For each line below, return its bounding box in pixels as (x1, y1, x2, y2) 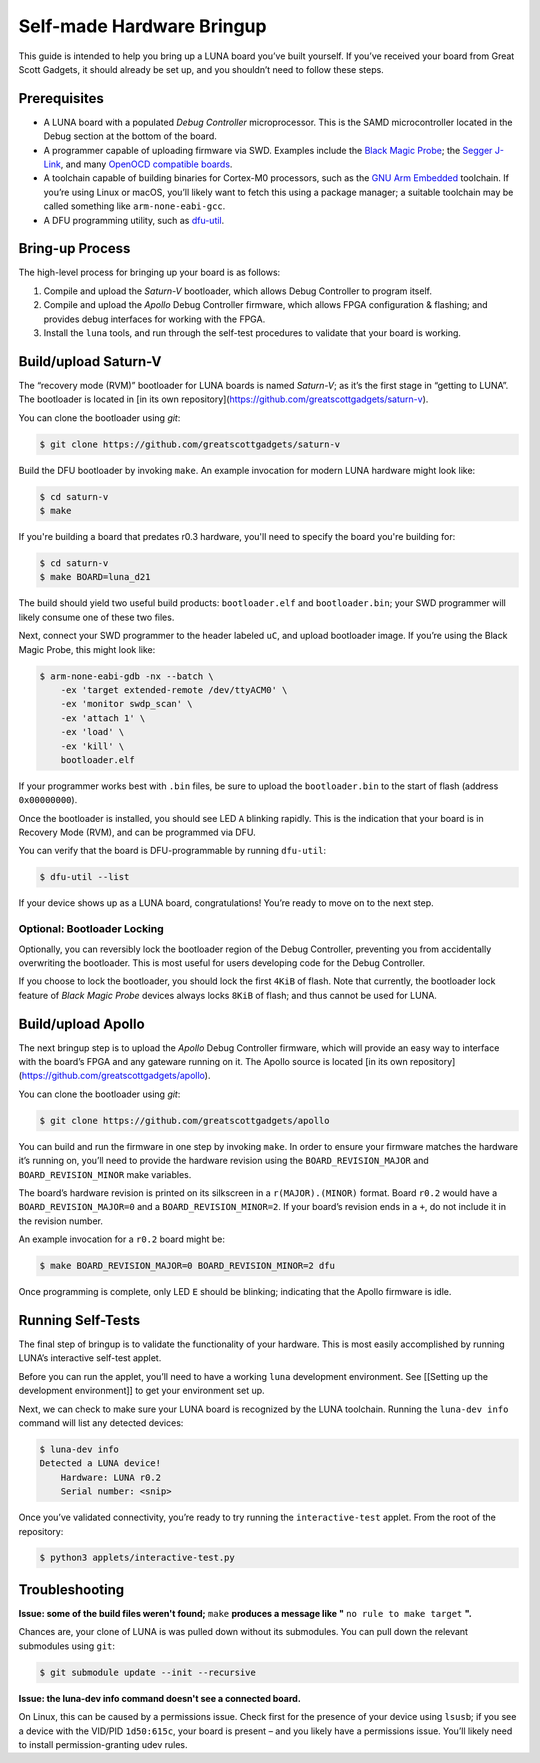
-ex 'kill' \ (60, 740, 125, 752)
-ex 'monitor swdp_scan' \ (60, 698, 194, 710)
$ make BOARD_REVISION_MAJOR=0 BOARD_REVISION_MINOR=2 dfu (39, 1260, 335, 1272)
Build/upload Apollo (18, 1015, 145, 1032)
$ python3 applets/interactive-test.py (39, 1552, 235, 1564)
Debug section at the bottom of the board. (43, 130, 217, 142)
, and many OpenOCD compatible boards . (60, 158, 233, 170)
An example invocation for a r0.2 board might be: (18, 1233, 225, 1245)
